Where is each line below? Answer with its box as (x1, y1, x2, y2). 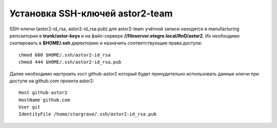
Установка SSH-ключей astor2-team (9, 8, 173, 19)
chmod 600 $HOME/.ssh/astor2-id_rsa (18, 52, 111, 58)
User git (18, 104, 41, 110)
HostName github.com (18, 97, 70, 103)
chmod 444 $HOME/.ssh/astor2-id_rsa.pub (18, 59, 122, 65)
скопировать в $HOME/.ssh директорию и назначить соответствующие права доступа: (9, 40, 203, 46)
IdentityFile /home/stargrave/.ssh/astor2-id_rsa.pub (18, 111, 156, 117)
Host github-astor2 (18, 90, 68, 96)
